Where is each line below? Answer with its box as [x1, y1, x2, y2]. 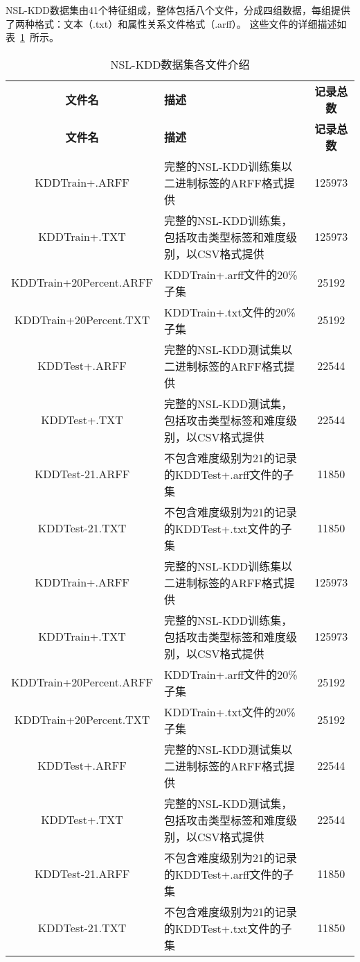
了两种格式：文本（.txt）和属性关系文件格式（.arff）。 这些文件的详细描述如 [6, 16, 347, 31]
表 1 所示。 [6, 30, 59, 44]
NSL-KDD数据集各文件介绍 [110, 56, 250, 72]
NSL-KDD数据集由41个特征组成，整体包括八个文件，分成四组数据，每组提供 [6, 3, 350, 17]
